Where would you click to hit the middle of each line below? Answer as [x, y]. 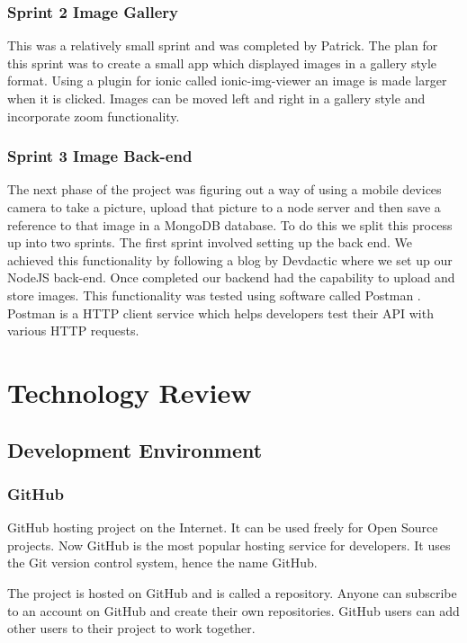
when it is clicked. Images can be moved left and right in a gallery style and [216, 98]
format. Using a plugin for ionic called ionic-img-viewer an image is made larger [227, 80]
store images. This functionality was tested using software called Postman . [214, 295]
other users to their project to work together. [131, 628]
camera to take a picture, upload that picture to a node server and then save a [224, 207]
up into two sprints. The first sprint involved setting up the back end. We [210, 242]
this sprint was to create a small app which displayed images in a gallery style [222, 63]
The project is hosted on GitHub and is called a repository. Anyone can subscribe [232, 592]
